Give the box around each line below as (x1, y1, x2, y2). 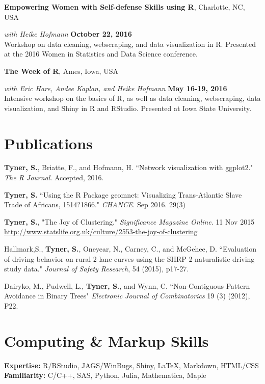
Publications (4, 132, 93, 153)
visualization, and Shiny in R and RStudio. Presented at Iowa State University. (4, 102, 252, 113)
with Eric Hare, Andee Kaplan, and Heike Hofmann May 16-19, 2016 (4, 83, 227, 93)
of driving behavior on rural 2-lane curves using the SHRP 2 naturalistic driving (4, 253, 255, 264)
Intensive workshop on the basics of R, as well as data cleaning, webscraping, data (4, 93, 261, 103)
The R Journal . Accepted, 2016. (4, 172, 104, 183)
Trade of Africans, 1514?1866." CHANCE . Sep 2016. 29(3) (4, 199, 185, 210)
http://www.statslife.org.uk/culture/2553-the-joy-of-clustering (4, 226, 198, 237)
